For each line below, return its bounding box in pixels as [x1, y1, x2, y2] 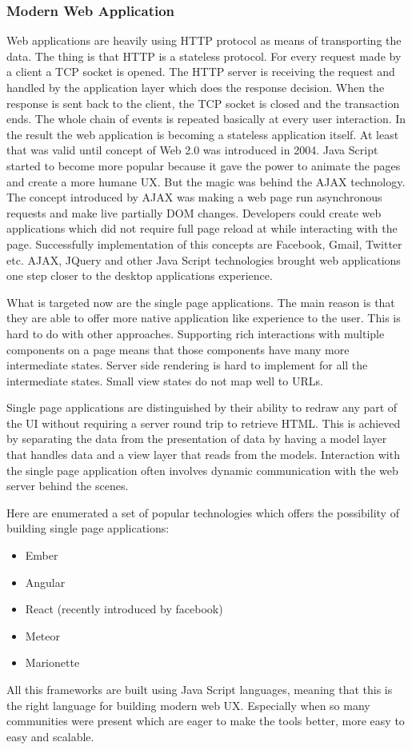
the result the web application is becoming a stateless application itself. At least [6, 126, 399, 142]
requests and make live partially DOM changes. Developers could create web [6, 204, 382, 221]
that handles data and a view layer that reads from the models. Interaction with [6, 446, 400, 463]
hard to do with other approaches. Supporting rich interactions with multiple [6, 325, 385, 341]
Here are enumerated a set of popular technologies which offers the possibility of [6, 504, 399, 521]
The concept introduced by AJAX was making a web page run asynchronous [6, 189, 382, 205]
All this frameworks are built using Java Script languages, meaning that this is [6, 681, 393, 697]
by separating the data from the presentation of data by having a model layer [6, 430, 387, 447]
